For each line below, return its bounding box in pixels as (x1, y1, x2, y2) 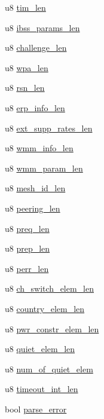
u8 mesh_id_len (5, 182, 66, 194)
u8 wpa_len (5, 61, 48, 74)
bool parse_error (5, 402, 67, 415)
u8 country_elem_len (5, 302, 85, 314)
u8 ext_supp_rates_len (5, 121, 93, 134)
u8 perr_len (5, 262, 49, 274)
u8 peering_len (5, 201, 60, 214)
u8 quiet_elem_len (5, 342, 75, 355)
